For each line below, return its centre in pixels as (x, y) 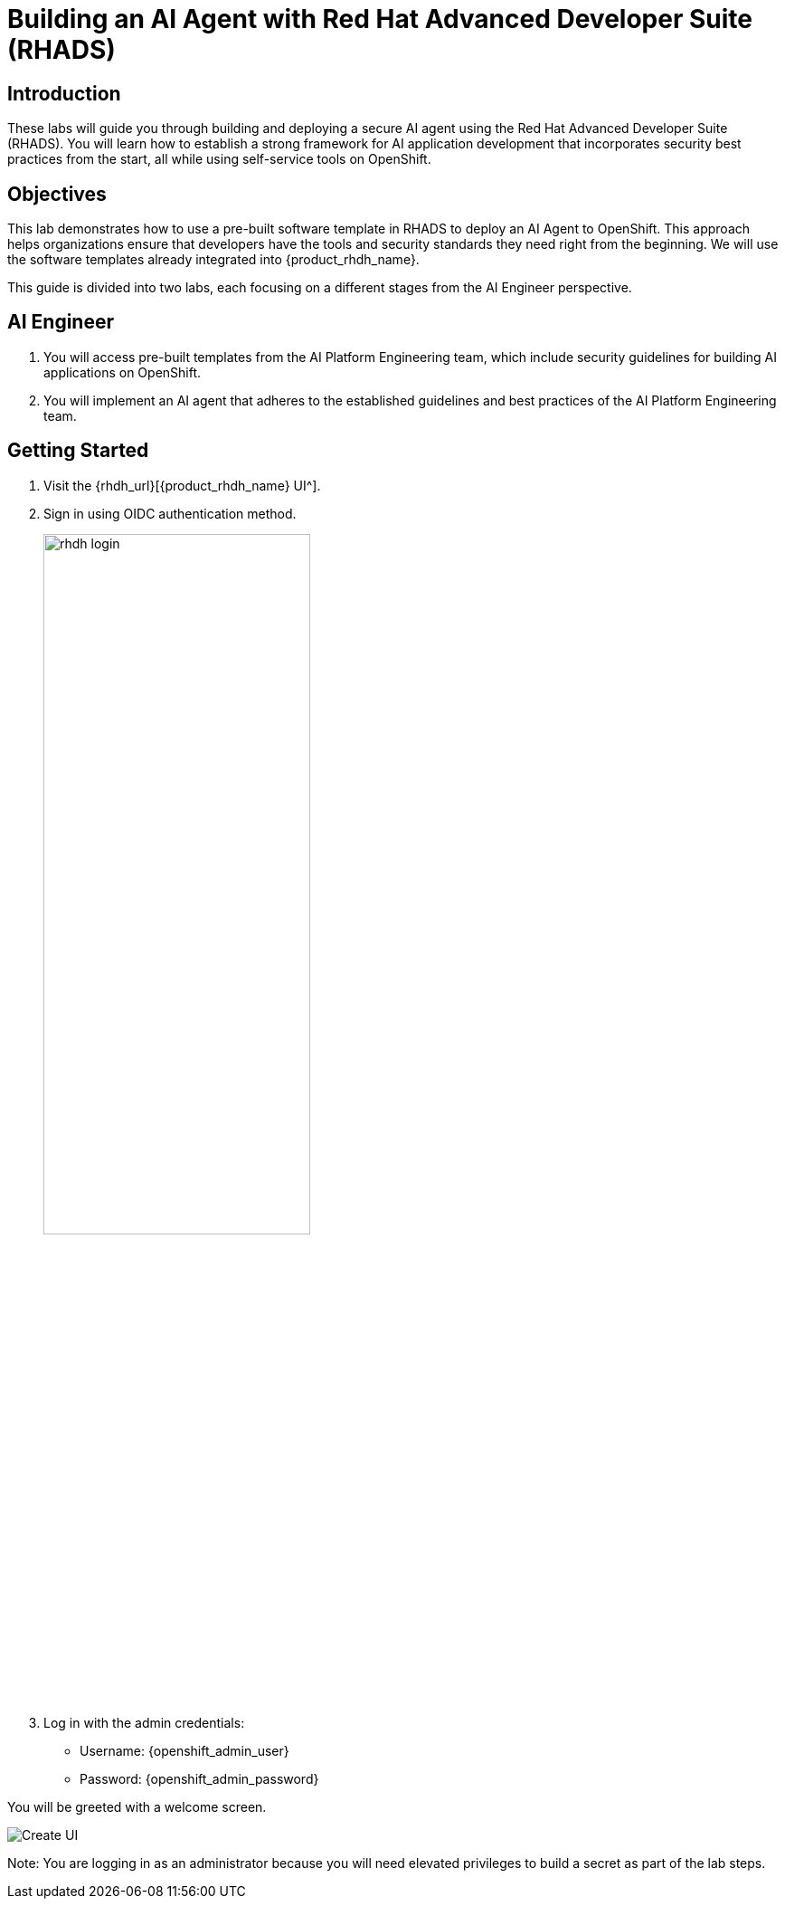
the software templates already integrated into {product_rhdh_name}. (213, 260)
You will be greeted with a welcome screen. (137, 1806)
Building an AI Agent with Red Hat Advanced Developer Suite (380, 19)
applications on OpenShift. (123, 372)
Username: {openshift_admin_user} (184, 1750)
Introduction (64, 93)
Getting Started (78, 451)
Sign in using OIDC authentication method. (170, 513)
